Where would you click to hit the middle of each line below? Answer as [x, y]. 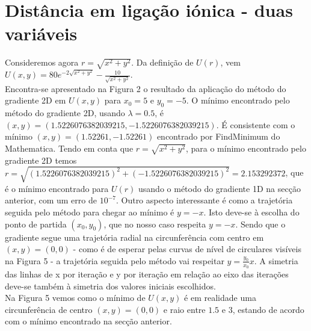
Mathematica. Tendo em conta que [69, 148]
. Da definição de [162, 62]
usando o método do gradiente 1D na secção [220, 188]
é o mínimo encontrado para [57, 188]
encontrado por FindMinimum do [218, 136]
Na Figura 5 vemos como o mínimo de [75, 298]
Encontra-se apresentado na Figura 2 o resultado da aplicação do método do [146, 88]
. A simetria [276, 260]
